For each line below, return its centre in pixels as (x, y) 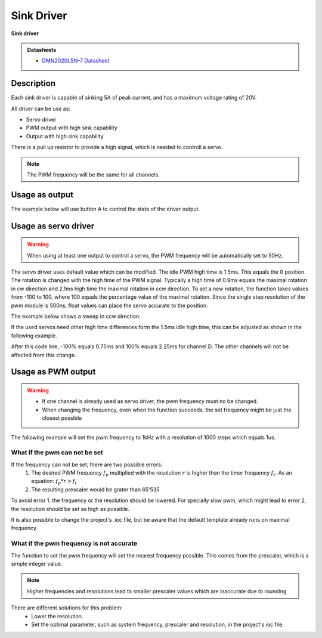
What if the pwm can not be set (57, 453)
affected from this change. (44, 355)
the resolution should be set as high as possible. (70, 509)
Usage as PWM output (53, 372)
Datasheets (42, 49)
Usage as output (42, 195)
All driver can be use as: (41, 109)
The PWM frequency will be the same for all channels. (94, 174)
